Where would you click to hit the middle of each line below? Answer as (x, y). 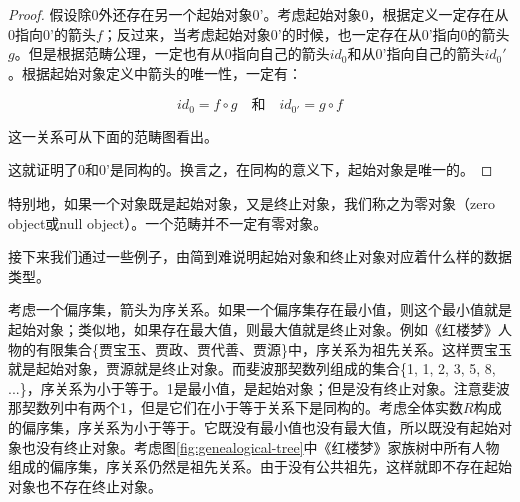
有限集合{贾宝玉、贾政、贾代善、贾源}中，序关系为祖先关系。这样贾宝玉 (273, 348)
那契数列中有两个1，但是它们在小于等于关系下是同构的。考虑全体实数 (235, 407)
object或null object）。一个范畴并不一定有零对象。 (168, 222)
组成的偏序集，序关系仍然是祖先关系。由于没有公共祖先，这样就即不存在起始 (260, 466)
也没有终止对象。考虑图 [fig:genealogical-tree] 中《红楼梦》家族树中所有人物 (260, 446)
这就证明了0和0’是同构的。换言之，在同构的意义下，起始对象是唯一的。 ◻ (250, 169)
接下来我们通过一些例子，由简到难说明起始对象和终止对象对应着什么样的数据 (260, 256)
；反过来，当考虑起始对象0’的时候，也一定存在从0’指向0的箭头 (306, 33)
